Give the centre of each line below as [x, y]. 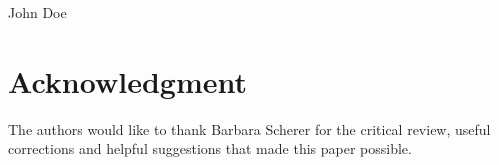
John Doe [37, 12]
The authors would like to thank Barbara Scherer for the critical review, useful [249, 128]
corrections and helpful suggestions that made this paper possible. [210, 148]
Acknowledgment [127, 80]
